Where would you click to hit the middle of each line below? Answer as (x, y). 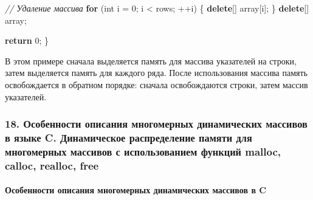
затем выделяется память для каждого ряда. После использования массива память (156, 73)
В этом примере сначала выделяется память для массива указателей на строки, (151, 60)
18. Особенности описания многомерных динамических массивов (156, 124)
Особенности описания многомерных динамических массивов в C (136, 190)
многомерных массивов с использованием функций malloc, (143, 151)
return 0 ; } (27, 40)
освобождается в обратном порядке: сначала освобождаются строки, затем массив (156, 84)
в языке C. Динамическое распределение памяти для (129, 137)
